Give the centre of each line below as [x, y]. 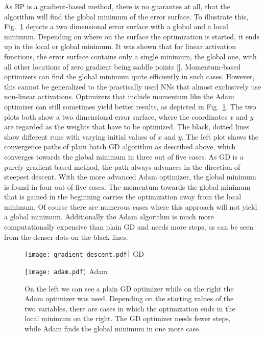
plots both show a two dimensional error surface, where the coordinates [116, 116]
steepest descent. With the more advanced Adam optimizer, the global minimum [130, 177]
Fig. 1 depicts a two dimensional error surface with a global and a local [116, 26]
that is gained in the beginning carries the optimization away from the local [123, 197]
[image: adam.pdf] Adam [66, 271]
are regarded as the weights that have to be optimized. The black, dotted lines [127, 127]
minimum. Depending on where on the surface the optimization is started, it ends [132, 36]
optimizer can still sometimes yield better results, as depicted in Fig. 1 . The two [130, 106]
